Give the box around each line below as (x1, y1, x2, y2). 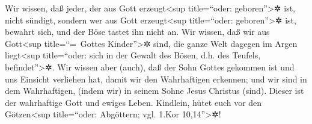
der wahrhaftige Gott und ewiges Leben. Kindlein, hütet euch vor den (5, 96, 262, 108)
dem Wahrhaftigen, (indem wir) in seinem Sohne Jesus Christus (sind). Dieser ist (5, 84, 304, 97)
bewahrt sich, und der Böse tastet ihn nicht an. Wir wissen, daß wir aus (5, 25, 270, 38)
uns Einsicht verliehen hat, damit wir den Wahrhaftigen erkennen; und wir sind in (5, 72, 307, 85)
